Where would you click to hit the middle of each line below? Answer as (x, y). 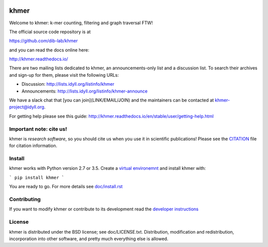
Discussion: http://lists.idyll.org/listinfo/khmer (68, 84)
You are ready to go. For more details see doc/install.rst (66, 187)
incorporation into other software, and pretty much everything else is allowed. (89, 239)
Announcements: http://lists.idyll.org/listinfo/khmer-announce (85, 91)
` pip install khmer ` (37, 177)
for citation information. (33, 146)
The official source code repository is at (50, 32)
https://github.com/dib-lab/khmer (43, 41)
